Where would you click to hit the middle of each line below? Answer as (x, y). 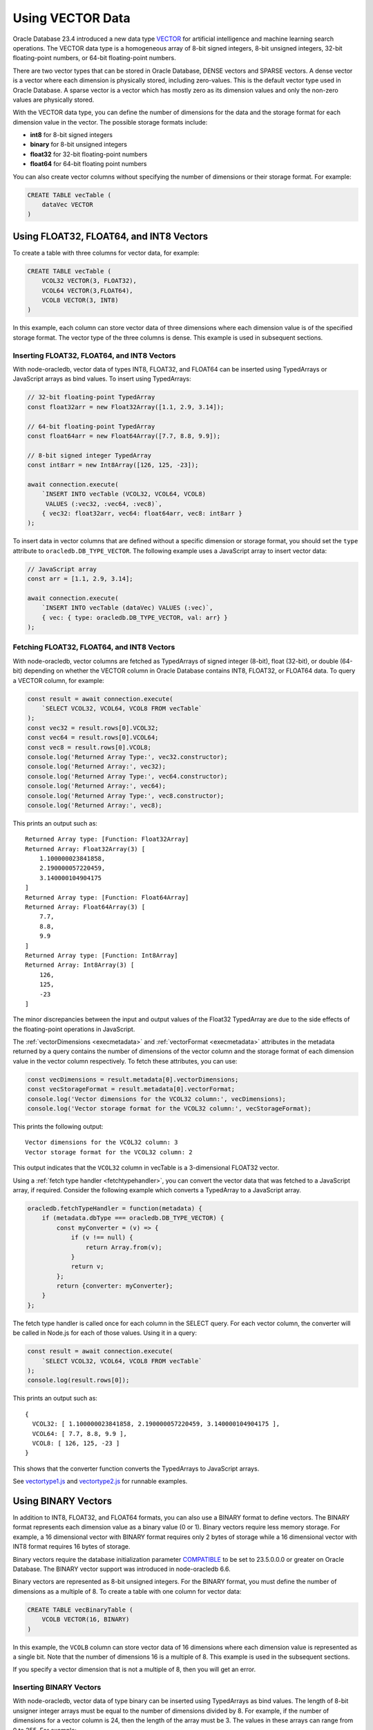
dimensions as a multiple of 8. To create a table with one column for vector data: (127, 1591)
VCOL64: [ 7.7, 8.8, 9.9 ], (80, 1433)
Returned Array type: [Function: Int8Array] (102, 955)
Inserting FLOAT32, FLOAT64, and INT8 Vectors (94, 355)
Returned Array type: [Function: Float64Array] (107, 897)
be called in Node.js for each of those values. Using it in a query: (105, 1333)
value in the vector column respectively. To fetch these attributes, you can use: (125, 1061)
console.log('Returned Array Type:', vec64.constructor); (127, 776)
